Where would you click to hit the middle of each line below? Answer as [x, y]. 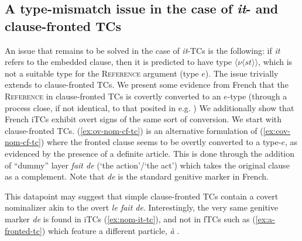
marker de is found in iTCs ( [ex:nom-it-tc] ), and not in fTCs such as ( [130, 218]
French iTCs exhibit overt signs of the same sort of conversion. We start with [143, 119]
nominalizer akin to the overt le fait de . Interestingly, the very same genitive [141, 207]
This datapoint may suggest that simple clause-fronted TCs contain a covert [142, 196]
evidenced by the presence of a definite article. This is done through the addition [150, 153]
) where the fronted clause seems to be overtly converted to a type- [161, 142]
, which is [275, 62]
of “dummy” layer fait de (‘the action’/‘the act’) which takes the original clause [147, 165]
